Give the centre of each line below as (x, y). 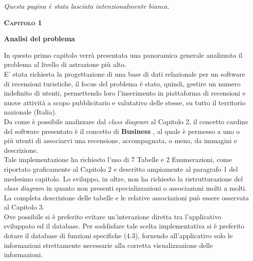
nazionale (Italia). (30, 112)
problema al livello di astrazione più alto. (65, 64)
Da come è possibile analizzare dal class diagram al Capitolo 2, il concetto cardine (126, 121)
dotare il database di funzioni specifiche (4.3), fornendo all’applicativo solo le (118, 236)
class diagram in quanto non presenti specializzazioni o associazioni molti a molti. (126, 188)
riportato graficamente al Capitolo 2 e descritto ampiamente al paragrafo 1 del (121, 169)
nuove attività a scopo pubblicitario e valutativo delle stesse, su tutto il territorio (125, 102)
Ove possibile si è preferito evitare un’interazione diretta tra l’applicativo (113, 216)
